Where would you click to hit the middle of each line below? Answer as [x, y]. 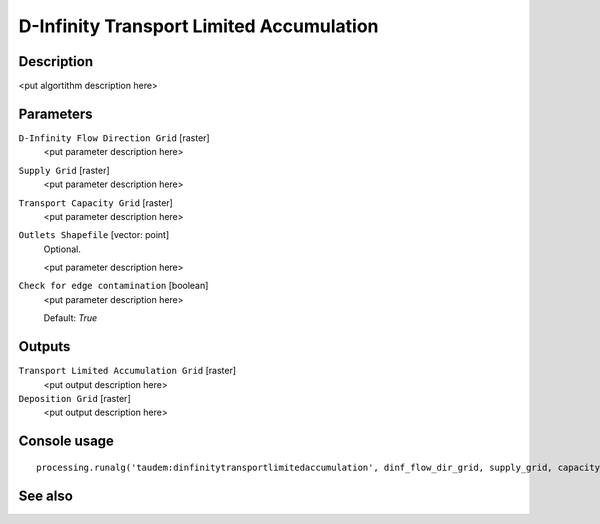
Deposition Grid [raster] [74, 398]
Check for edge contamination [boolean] [113, 286]
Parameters [55, 113]
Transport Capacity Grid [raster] [96, 202]
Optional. [62, 249]
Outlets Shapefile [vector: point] [94, 235]
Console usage [66, 441]
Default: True [70, 318]
